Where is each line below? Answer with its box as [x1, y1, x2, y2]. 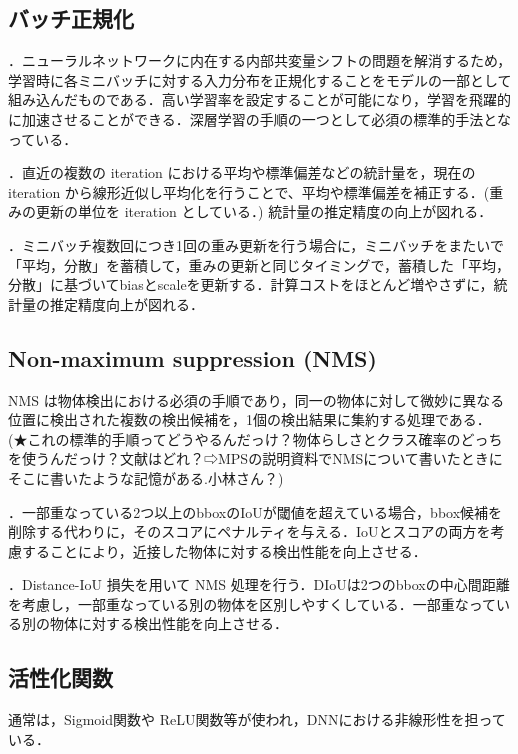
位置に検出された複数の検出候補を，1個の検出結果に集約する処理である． [8, 409, 491, 430]
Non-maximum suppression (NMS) [8, 342, 377, 373]
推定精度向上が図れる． [49, 293, 204, 314]
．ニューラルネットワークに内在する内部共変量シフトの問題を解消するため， [8, 50, 512, 71]
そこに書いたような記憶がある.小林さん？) [8, 467, 284, 488]
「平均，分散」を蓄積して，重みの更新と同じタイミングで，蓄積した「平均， [8, 254, 511, 275]
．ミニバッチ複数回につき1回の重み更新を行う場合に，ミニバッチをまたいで [8, 234, 504, 255]
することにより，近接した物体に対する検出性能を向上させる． [21, 540, 427, 561]
